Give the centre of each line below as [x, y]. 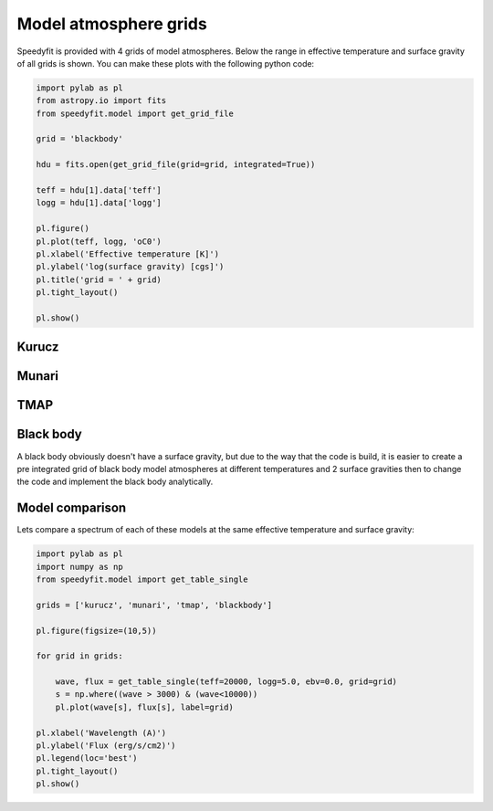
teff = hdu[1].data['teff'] [99, 190]
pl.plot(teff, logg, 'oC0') [99, 241]
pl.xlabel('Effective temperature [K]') [127, 254]
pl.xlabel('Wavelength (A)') [101, 732]
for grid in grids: [79, 656]
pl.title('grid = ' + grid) [99, 279]
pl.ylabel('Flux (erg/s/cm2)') [106, 746]
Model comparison [72, 508]
